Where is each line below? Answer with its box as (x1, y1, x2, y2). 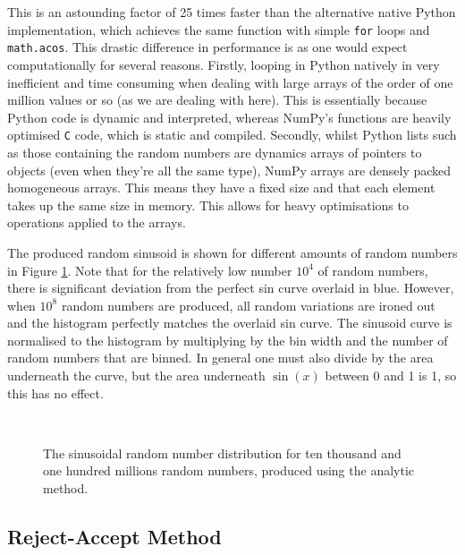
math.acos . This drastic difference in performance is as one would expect (7, 38, 408, 56)
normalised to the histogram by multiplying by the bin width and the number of (7, 330, 448, 349)
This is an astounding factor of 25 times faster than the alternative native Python (7, 3, 456, 21)
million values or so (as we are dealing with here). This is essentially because (7, 90, 427, 109)
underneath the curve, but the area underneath (7, 366, 266, 385)
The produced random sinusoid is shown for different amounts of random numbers (7, 243, 458, 261)
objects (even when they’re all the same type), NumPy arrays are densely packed (7, 160, 452, 179)
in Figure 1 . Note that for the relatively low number (7, 260, 292, 279)
